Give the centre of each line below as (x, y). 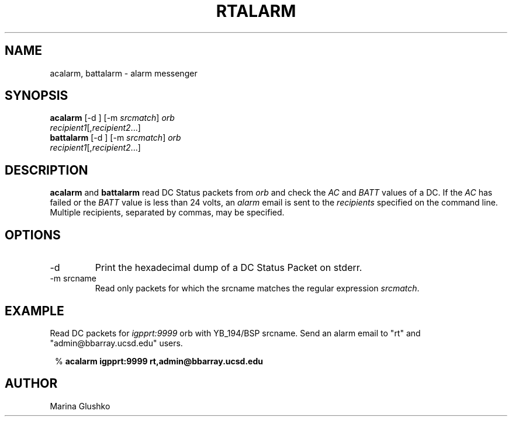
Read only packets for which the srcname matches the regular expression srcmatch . (257, 288)
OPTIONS (33, 235)
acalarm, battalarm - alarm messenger (124, 73)
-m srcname (73, 279)
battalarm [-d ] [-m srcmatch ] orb (115, 138)
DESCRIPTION (46, 170)
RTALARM (256, 11)
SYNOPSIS (37, 96)
